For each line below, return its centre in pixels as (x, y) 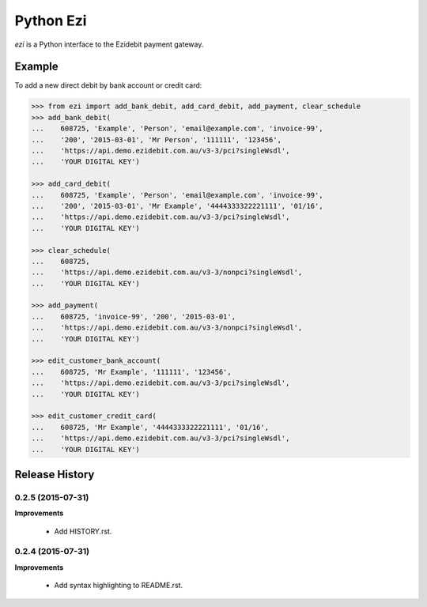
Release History (55, 474)
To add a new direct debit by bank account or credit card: (108, 85)
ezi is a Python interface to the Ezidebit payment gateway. (109, 44)
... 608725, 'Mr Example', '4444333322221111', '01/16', (150, 427)
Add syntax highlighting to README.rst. (119, 586)
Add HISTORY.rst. (83, 531)
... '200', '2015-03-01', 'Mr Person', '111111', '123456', (157, 139)
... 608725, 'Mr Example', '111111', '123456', (132, 372)
